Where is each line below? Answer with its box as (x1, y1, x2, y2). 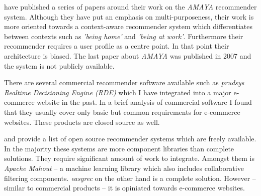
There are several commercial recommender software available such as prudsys (4, 77, 244, 88)
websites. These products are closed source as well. (4, 116, 160, 127)
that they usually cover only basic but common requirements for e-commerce (4, 106, 240, 117)
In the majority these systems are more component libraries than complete (4, 143, 234, 153)
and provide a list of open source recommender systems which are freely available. (4, 133, 256, 144)
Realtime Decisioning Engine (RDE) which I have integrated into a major (4, 87, 231, 97)
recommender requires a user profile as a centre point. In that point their (4, 41, 229, 51)
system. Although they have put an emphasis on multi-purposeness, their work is (4, 11, 254, 22)
